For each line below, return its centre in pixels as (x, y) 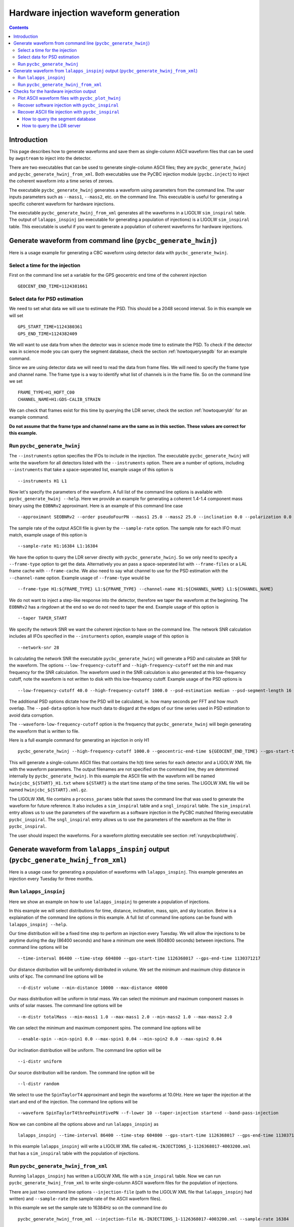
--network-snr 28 (38, 647)
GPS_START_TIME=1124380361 (50, 327)
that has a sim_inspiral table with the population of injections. (74, 1153)
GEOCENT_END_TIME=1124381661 (53, 286)
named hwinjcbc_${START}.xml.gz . (48, 790)
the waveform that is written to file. (44, 731)
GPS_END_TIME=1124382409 (48, 333)
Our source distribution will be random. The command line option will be (82, 1072)
